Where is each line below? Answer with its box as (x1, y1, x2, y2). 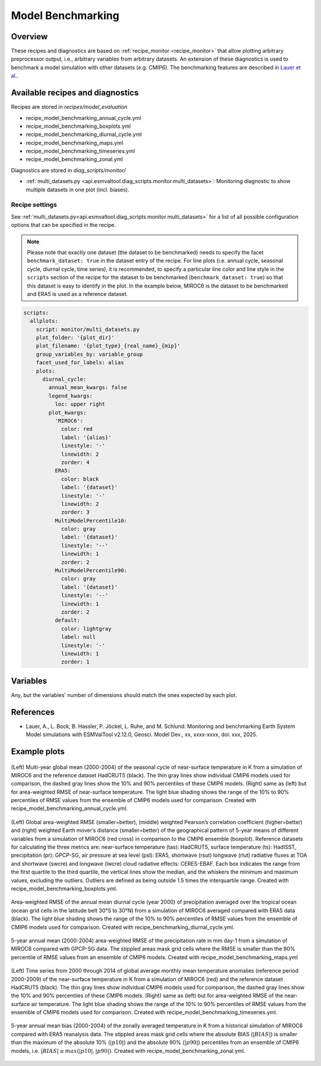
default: (54, 617, 80, 624)
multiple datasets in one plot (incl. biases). (26, 186, 130, 193)
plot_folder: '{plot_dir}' (36, 335, 115, 341)
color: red (61, 425, 93, 433)
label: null (61, 633, 96, 641)
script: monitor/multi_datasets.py (36, 326, 140, 333)
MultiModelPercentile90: (54, 567, 127, 574)
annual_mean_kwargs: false (48, 384, 127, 391)
